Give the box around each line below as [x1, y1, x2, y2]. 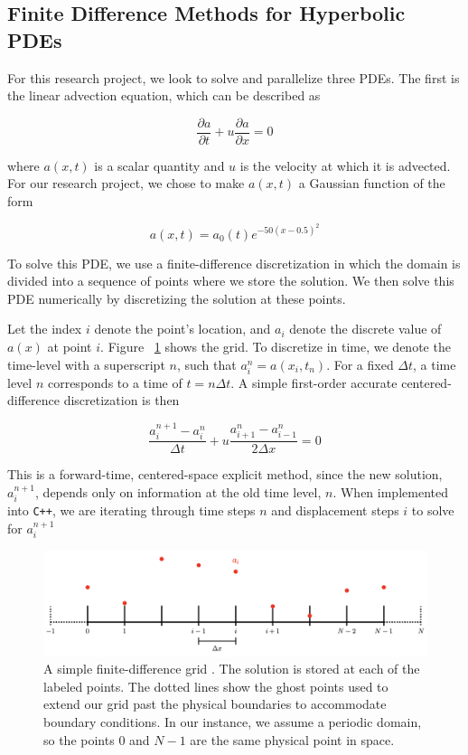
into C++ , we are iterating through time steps [7, 501, 256, 520]
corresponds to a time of [47, 373, 183, 392]
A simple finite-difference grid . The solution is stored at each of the [43, 659, 420, 678]
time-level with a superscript [7, 354, 165, 373]
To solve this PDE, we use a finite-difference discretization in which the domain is [7, 253, 461, 272]
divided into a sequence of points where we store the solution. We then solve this [7, 271, 454, 290]
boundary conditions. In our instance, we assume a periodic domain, [43, 713, 422, 731]
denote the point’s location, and [94, 319, 271, 338]
